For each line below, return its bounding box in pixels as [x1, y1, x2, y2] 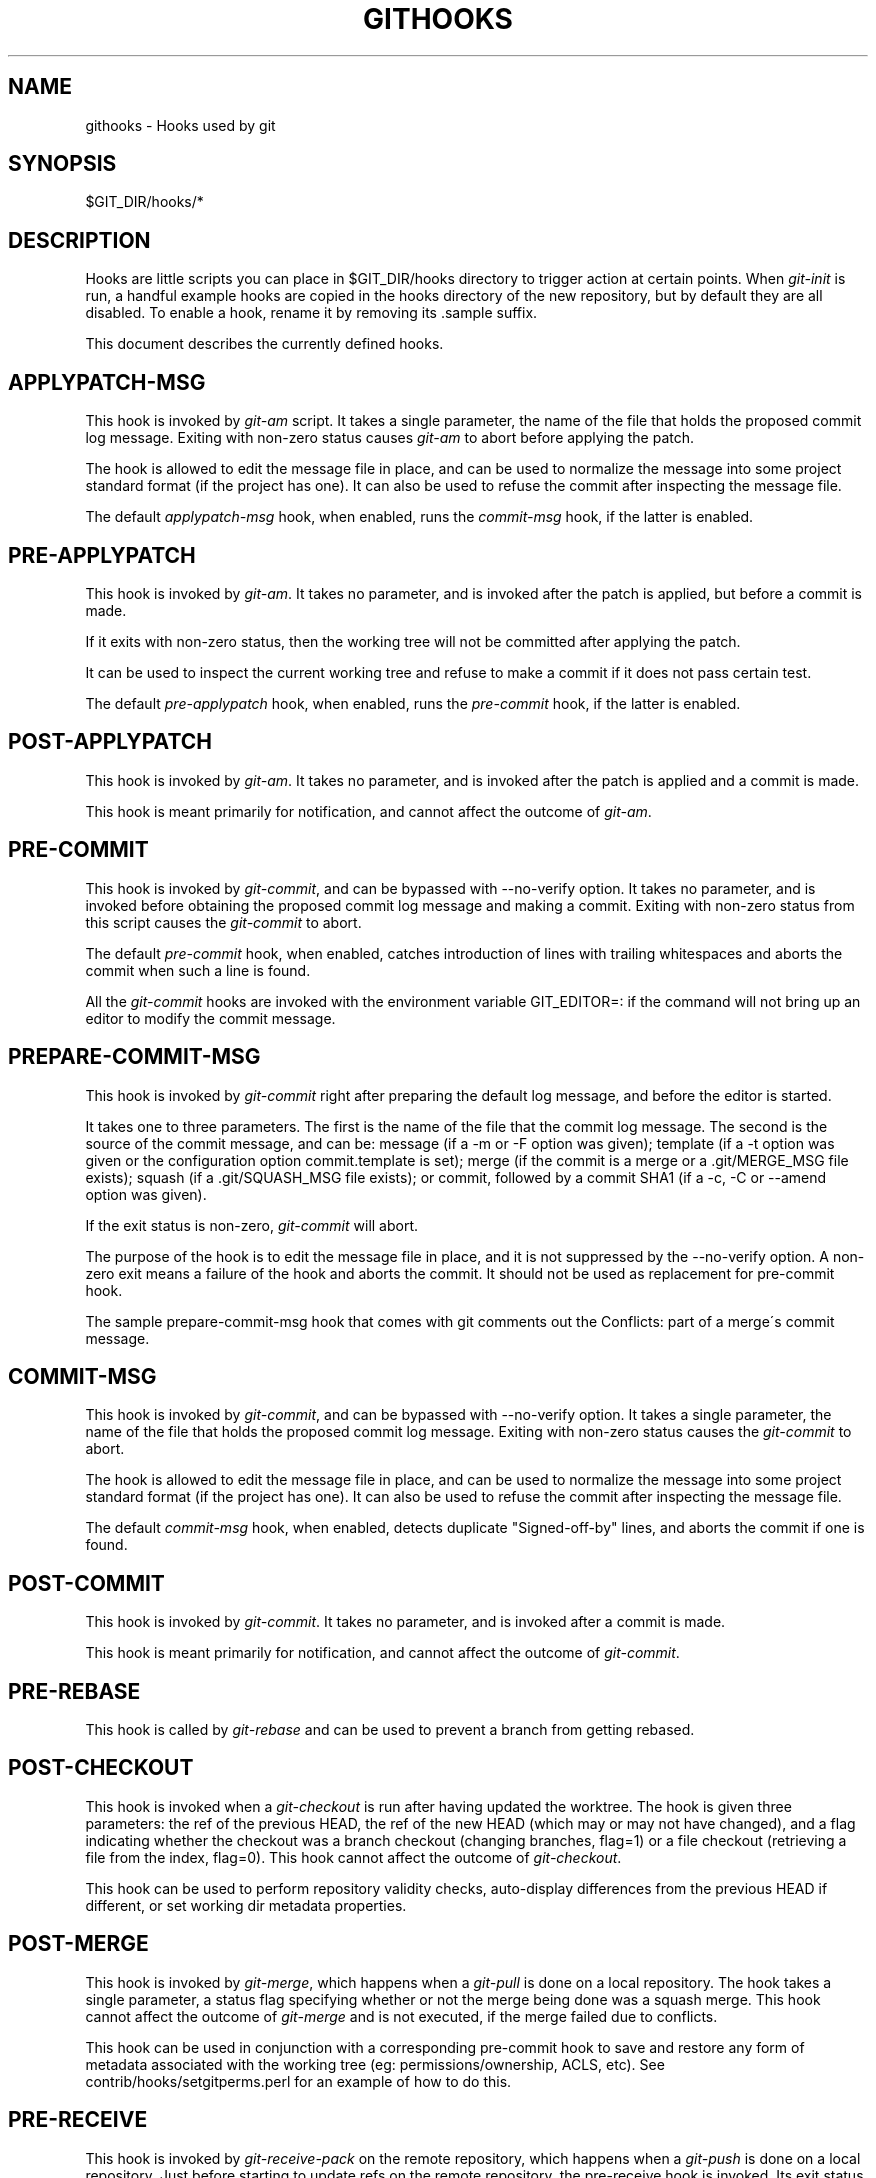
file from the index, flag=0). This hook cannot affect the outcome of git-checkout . [85, 1848, 622, 1866]
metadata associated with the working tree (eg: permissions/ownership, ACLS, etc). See [85, 2055, 665, 2073]
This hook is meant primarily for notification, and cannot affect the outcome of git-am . [85, 802, 652, 820]
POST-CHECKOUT [8, 1755, 194, 1781]
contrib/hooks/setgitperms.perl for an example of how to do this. [85, 2072, 512, 2090]
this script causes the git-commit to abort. [85, 913, 362, 931]
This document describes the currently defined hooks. [85, 335, 444, 353]
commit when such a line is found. [85, 961, 311, 979]
